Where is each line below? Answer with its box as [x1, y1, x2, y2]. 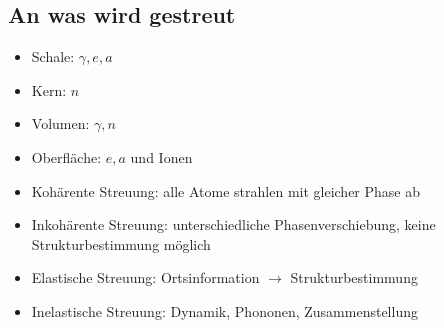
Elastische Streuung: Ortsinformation [31, 267, 260, 288]
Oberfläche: [31, 146, 102, 167]
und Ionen [130, 146, 193, 167]
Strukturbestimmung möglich [31, 233, 211, 254]
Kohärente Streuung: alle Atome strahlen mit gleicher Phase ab [31, 180, 421, 201]
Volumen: [31, 113, 90, 134]
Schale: [31, 46, 75, 67]
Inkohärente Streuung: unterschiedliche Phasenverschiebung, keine [31, 214, 436, 235]
